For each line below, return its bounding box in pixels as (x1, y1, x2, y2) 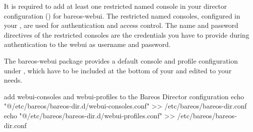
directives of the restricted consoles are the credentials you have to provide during (4, 29, 250, 40)
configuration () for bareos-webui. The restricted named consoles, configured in (4, 10, 240, 21)
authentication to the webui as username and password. (4, 39, 171, 49)
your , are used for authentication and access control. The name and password (4, 20, 238, 30)
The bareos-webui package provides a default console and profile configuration (4, 55, 238, 66)
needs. (4, 75, 23, 85)
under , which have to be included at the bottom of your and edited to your (4, 65, 231, 75)
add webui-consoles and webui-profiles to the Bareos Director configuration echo (4, 91, 244, 101)
